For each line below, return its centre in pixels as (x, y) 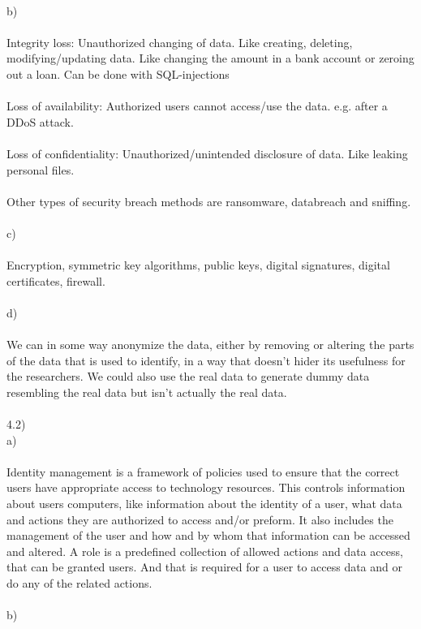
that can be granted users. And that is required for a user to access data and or (204, 567)
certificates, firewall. (56, 280)
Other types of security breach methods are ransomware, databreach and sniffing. (209, 201)
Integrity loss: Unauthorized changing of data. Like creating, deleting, (180, 42)
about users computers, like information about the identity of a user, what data (204, 503)
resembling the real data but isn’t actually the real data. (147, 392)
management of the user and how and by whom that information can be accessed (208, 535)
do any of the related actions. (79, 582)
